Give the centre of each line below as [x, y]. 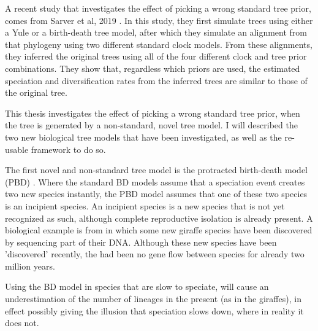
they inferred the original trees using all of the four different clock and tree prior [156, 56]
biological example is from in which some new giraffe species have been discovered [159, 230]
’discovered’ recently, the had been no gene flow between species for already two [155, 254]
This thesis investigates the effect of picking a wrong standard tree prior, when [153, 113]
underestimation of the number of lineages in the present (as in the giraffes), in [153, 299]
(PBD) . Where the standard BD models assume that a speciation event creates [155, 181]
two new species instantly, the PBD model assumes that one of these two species [156, 194]
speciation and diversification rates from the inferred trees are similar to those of [156, 80]
